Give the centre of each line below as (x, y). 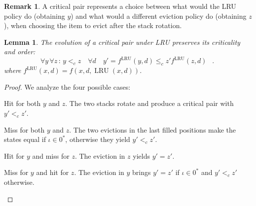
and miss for (51, 155)
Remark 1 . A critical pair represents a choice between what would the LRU (120, 6)
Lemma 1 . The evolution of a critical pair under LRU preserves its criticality (122, 42)
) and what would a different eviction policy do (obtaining (159, 16)
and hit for (53, 172)
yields (141, 155)
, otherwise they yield (98, 139)
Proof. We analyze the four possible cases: (67, 86)
